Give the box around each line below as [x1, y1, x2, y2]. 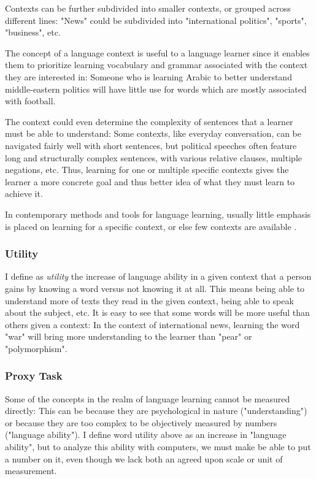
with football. [5, 94, 56, 107]
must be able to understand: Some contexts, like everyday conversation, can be [5, 127, 302, 140]
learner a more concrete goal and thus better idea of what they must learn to [5, 175, 295, 188]
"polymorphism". [5, 342, 67, 354]
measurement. [5, 464, 57, 477]
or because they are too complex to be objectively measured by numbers [5, 416, 277, 429]
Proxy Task [5, 368, 63, 383]
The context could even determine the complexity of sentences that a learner [5, 115, 293, 128]
